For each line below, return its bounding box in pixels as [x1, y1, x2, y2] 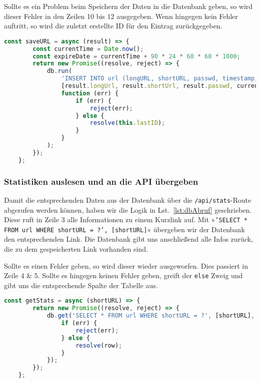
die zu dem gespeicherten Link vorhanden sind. [4, 244, 148, 254]
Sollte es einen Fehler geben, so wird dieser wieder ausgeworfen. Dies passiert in [4, 260, 248, 271]
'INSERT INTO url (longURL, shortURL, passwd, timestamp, [61, 75, 258, 82]
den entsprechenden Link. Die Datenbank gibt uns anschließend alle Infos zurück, [4, 234, 253, 244]
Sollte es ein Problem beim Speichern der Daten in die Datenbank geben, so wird [4, 1, 253, 11]
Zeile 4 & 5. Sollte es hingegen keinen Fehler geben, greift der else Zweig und [4, 270, 243, 281]
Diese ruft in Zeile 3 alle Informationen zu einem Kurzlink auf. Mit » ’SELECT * [4, 214, 247, 225]
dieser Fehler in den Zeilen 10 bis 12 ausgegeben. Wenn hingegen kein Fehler [4, 10, 238, 21]
